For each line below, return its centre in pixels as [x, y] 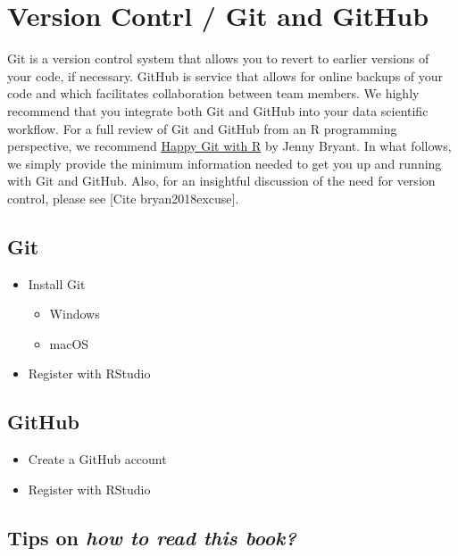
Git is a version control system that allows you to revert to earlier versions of [218, 58]
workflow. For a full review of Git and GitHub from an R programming [202, 128]
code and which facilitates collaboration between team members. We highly [213, 93]
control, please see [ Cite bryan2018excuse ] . [123, 198]
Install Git [57, 283]
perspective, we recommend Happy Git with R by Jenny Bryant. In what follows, [229, 146]
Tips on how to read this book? [152, 537]
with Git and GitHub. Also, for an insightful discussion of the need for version [221, 181]
